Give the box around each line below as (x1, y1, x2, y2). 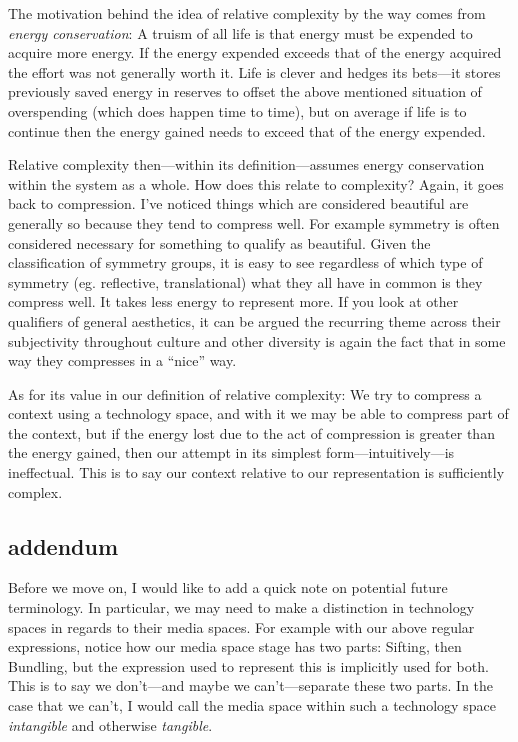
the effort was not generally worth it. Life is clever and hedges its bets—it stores (8, 61, 501, 82)
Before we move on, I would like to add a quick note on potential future (8, 577, 448, 598)
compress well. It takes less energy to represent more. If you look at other (8, 291, 459, 312)
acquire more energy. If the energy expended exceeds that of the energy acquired (8, 42, 502, 63)
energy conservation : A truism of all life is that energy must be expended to (8, 22, 473, 43)
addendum (8, 530, 119, 561)
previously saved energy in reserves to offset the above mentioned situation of (8, 81, 482, 102)
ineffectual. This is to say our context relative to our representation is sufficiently (8, 462, 505, 483)
